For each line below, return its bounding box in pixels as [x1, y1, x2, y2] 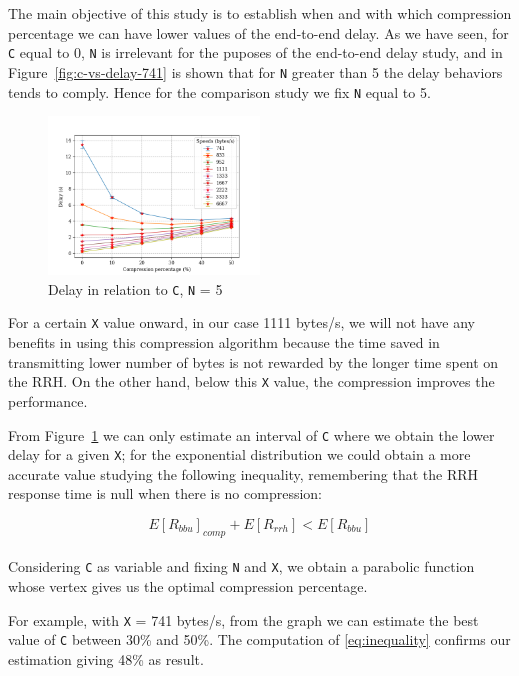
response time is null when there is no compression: [8, 483, 322, 504]
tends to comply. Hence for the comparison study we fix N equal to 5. [8, 81, 431, 102]
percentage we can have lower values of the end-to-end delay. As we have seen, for [8, 22, 509, 43]
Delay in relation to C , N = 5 [48, 278, 223, 299]
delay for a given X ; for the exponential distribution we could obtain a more [8, 444, 471, 465]
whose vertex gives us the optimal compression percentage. [8, 576, 368, 597]
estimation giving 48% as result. [8, 648, 204, 669]
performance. [8, 390, 88, 411]
